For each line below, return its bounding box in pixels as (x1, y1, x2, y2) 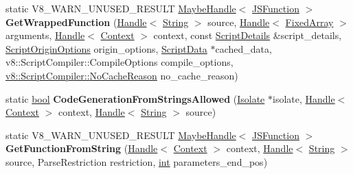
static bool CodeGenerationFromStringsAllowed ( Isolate (5, 91, 265, 105)
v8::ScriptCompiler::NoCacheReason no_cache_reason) (5, 68, 238, 82)
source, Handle (207, 14, 270, 29)
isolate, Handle (273, 91, 335, 105)
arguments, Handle (5, 28, 85, 42)
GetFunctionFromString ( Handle (5, 141, 158, 156)
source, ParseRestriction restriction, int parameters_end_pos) (5, 154, 268, 169)
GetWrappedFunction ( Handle (5, 14, 147, 29)
